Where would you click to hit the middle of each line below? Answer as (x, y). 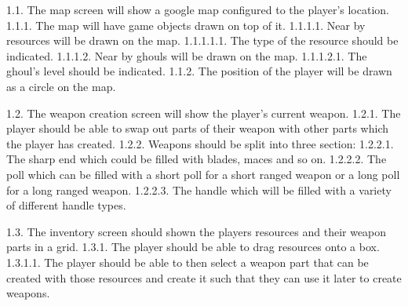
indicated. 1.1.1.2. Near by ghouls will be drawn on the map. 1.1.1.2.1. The (187, 55)
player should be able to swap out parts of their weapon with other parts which (198, 128)
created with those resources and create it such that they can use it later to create (204, 277)
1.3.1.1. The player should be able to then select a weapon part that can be (188, 262)
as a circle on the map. (61, 86)
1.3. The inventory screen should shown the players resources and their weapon (197, 231)
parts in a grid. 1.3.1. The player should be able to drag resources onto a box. (193, 247)
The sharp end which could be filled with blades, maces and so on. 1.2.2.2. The (197, 159)
